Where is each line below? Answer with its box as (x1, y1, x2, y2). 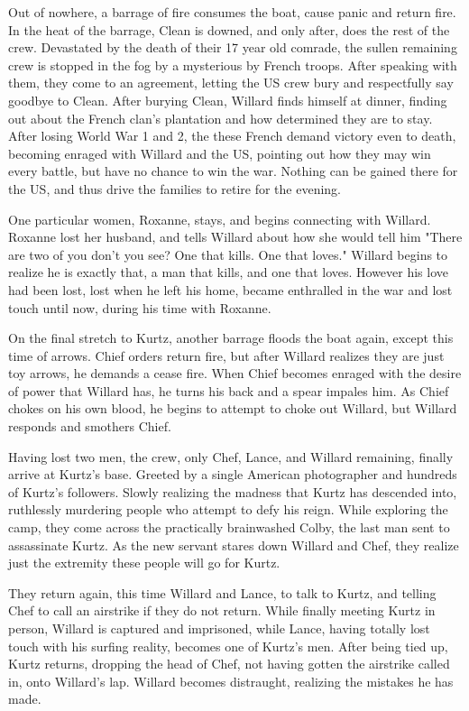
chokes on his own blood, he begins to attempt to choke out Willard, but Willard (8, 399, 457, 418)
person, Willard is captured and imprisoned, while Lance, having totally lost (8, 619, 430, 637)
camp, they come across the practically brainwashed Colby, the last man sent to (8, 518, 450, 537)
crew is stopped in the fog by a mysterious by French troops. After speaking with (8, 55, 457, 74)
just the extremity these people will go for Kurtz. (8, 553, 280, 572)
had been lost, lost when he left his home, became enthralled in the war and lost (8, 280, 453, 299)
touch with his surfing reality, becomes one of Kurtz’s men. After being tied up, (8, 636, 448, 655)
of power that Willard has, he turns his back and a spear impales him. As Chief (8, 381, 449, 400)
